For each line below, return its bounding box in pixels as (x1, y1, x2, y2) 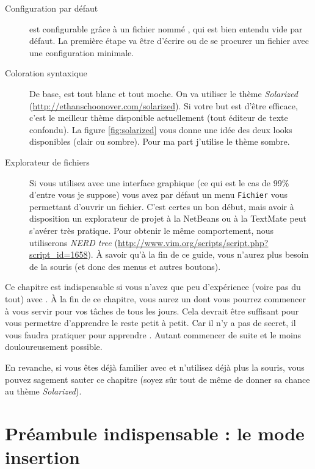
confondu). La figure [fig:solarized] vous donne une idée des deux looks (29, 123, 292, 136)
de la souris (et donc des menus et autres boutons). (29, 260, 221, 272)
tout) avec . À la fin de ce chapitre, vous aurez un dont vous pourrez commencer (5, 292, 306, 305)
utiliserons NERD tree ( (29, 236, 118, 249)
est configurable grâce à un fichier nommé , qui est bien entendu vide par (29, 22, 303, 35)
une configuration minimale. (29, 46, 134, 59)
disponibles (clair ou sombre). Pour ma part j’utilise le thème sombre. (29, 135, 290, 148)
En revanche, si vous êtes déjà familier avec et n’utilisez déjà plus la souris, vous (5, 360, 305, 373)
